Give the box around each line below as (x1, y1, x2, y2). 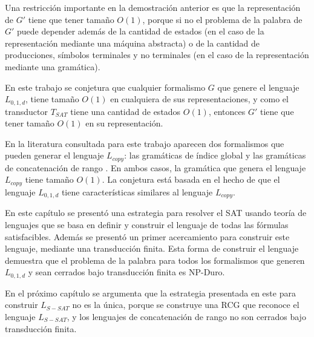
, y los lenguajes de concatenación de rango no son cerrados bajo (67, 310, 306, 322)
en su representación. (85, 117, 163, 129)
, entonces (208, 105, 246, 117)
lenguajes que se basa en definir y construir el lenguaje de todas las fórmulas (5, 218, 289, 231)
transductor (5, 105, 48, 117)
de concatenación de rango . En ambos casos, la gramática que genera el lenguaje (5, 161, 306, 174)
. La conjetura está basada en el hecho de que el (102, 173, 280, 186)
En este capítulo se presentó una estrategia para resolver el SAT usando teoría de (5, 206, 307, 219)
